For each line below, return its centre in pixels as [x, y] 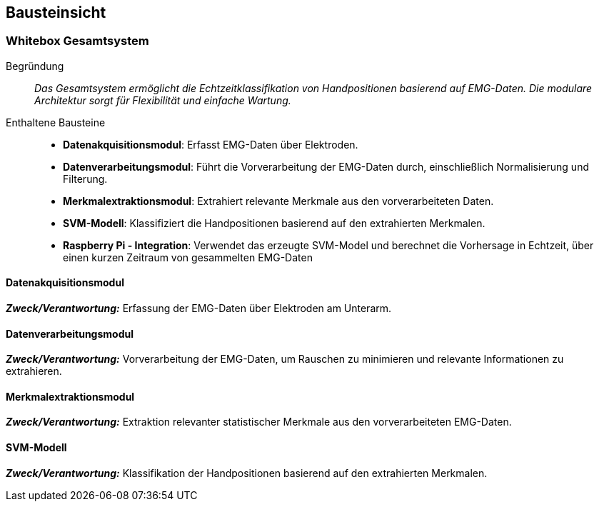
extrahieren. [34, 371]
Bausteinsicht [56, 12]
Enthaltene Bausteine [56, 122]
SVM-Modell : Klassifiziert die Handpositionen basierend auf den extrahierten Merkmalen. [274, 223]
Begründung [35, 66]
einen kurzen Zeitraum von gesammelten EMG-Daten [188, 257]
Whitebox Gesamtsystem [77, 41]
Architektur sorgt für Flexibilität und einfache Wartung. [163, 100]
